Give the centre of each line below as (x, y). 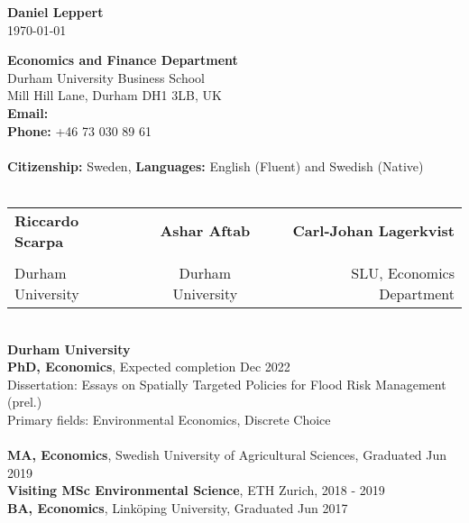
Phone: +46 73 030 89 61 (79, 130)
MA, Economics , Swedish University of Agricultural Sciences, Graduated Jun (227, 455)
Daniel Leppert (55, 12)
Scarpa (39, 241)
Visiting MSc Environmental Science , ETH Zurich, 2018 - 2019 (196, 490)
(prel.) (25, 402)
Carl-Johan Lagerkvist (373, 231)
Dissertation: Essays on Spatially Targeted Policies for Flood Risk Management (227, 384)
